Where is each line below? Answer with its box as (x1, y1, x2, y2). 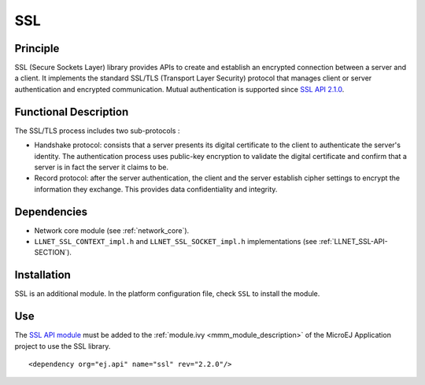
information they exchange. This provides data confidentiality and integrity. (34, 184, 278, 194)
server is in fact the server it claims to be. (34, 162, 169, 172)
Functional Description (14, 105, 129, 118)
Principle (14, 42, 60, 55)
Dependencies (14, 205, 88, 218)
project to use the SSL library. (14, 341, 111, 350)
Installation (14, 268, 71, 282)
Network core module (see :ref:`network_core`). (34, 225, 190, 235)
